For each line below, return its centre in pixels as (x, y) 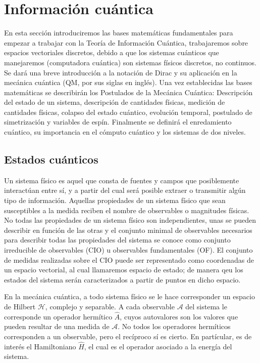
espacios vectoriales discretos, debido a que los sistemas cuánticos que (112, 52)
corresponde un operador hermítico (58, 316)
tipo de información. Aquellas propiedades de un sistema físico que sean (115, 200)
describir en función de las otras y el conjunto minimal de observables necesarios (128, 230)
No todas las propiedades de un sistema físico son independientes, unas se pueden (130, 220)
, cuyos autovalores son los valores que (179, 316)
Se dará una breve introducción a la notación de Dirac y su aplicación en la (121, 72)
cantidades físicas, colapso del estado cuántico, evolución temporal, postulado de (128, 112)
